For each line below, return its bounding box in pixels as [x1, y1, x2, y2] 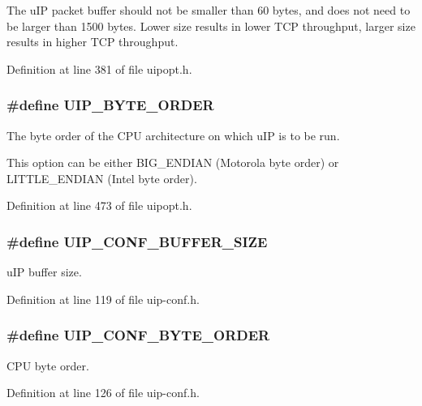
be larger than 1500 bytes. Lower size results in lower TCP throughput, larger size [6, 17, 416, 34]
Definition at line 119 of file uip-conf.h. [6, 290, 200, 307]
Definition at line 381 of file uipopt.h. [6, 60, 192, 77]
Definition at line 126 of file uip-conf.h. [6, 384, 200, 401]
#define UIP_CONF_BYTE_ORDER [6, 325, 270, 345]
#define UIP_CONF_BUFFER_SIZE [6, 231, 268, 251]
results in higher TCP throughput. [6, 33, 179, 50]
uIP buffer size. [6, 263, 82, 280]
